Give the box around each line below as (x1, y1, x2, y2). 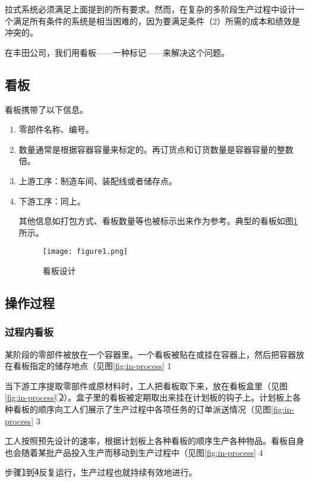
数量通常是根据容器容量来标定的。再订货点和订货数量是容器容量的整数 (18, 143, 294, 155)
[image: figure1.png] (42, 247, 128, 256)
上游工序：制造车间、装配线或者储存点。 (18, 174, 177, 187)
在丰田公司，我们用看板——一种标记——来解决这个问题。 (5, 46, 229, 58)
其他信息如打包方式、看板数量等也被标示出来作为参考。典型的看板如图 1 (18, 215, 298, 227)
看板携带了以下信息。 (5, 103, 88, 115)
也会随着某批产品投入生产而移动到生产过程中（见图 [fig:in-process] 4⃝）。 (5, 446, 270, 458)
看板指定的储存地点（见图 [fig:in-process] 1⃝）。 (12, 360, 179, 372)
